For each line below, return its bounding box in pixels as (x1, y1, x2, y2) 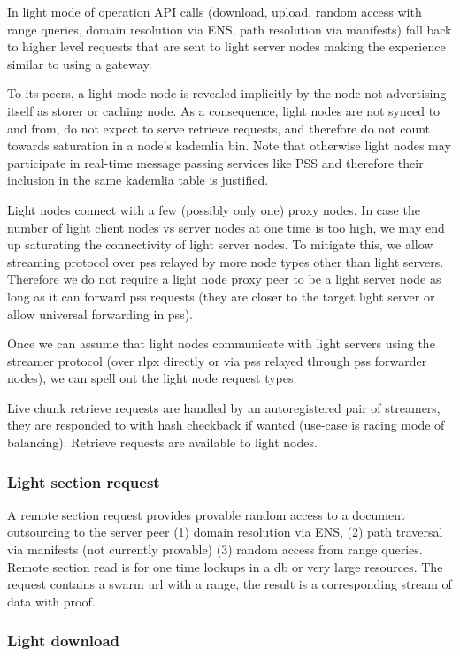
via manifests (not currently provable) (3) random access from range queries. (7, 540, 423, 559)
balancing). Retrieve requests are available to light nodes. (7, 433, 318, 452)
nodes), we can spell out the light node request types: (7, 369, 297, 387)
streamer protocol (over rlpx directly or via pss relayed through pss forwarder (7, 351, 427, 370)
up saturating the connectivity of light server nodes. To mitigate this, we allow (7, 235, 433, 254)
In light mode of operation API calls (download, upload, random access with (7, 3, 422, 20)
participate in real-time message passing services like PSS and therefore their (7, 153, 424, 172)
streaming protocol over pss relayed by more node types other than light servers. (7, 252, 444, 271)
